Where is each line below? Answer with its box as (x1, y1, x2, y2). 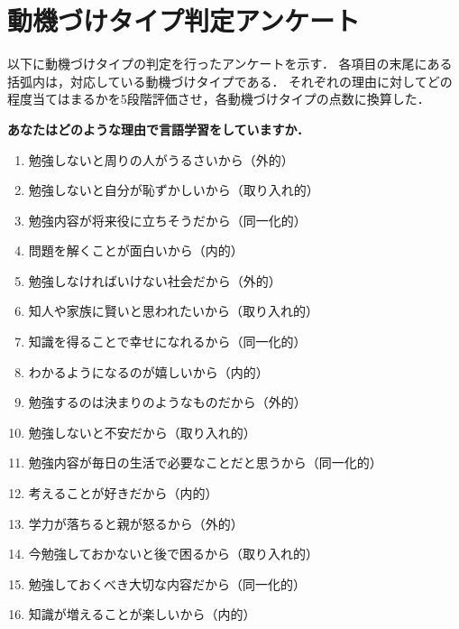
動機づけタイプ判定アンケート (7, 2, 360, 39)
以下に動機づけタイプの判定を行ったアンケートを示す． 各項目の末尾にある (7, 54, 453, 73)
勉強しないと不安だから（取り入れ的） (28, 422, 256, 441)
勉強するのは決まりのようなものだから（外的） (28, 393, 307, 412)
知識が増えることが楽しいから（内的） (28, 605, 256, 624)
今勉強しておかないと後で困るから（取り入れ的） (28, 544, 318, 563)
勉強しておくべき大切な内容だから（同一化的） (28, 574, 306, 593)
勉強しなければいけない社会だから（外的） (28, 271, 281, 290)
